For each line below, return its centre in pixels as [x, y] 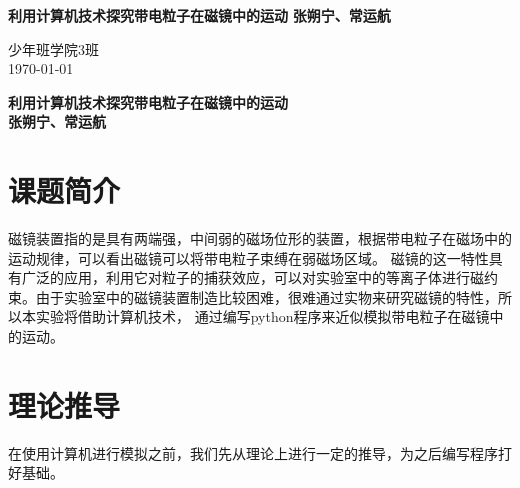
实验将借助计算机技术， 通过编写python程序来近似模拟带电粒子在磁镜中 [269, 316]
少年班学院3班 [53, 48]
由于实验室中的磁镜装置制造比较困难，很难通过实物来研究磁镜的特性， [266, 296]
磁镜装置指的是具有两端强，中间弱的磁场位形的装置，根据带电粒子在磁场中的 [260, 238]
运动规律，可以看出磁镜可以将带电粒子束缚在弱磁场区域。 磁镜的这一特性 [248, 257]
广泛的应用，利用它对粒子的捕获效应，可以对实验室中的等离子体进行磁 [252, 277]
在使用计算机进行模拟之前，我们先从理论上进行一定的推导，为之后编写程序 [253, 452]
